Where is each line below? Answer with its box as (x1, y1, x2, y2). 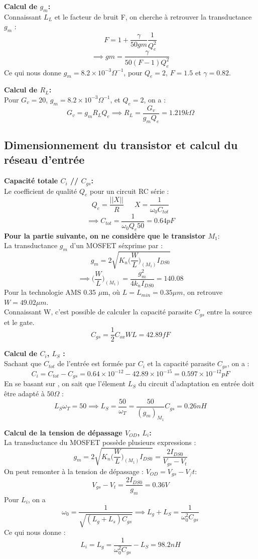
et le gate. (4, 316, 35, 327)
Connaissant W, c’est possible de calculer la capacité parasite (4, 306, 193, 317)
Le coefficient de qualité (4, 185, 77, 196)
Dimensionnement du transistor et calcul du (4, 137, 238, 153)
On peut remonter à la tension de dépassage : (4, 466, 144, 476)
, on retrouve (183, 287, 223, 297)
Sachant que (4, 358, 42, 369)
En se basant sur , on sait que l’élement (4, 378, 126, 389)
